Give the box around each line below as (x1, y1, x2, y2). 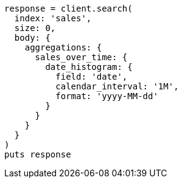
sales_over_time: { (35, 52, 128, 62)
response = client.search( (4, 4, 133, 13)
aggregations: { (24, 43, 102, 52)
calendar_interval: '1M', (55, 81, 179, 91)
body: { (14, 33, 51, 43)
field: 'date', (55, 72, 128, 81)
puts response (4, 150, 71, 159)
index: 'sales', (14, 13, 92, 23)
